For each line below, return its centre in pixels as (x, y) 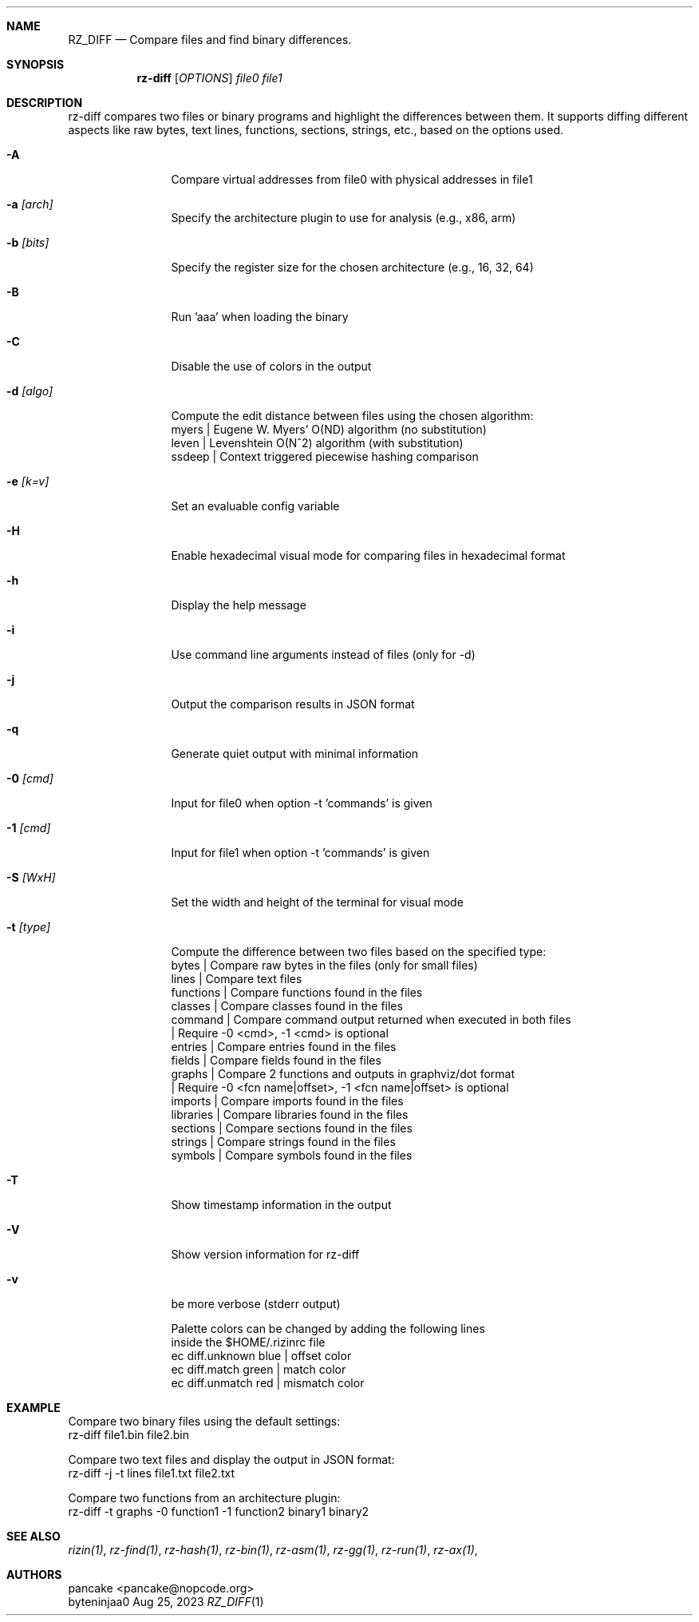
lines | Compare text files (237, 979)
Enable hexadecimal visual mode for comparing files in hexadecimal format (368, 555)
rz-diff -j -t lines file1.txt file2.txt (151, 1473)
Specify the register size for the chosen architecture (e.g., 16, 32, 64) (352, 267)
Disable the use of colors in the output (271, 366)
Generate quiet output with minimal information (295, 753)
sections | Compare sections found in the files (292, 1128)
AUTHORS (34, 1574)
